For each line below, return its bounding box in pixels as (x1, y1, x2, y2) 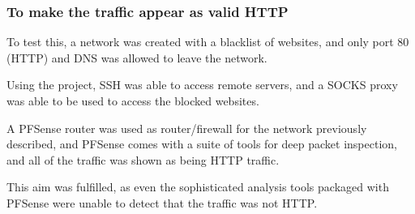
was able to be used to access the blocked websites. (6, 92, 259, 109)
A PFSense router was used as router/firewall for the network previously (6, 119, 367, 136)
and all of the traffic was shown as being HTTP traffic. (6, 151, 280, 168)
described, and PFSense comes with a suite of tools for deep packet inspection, (6, 135, 397, 152)
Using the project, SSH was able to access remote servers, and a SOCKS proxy (6, 76, 398, 93)
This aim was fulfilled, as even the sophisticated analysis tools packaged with (6, 178, 389, 195)
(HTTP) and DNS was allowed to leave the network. (6, 49, 267, 66)
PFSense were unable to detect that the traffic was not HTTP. (6, 194, 318, 211)
